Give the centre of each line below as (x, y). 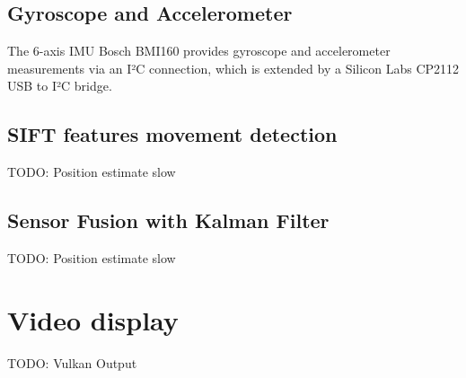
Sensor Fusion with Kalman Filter (168, 220)
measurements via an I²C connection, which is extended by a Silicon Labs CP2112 (233, 68)
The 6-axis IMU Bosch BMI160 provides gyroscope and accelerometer (199, 51)
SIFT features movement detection (172, 134)
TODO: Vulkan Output (72, 362)
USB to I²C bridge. (60, 86)
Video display (93, 319)
